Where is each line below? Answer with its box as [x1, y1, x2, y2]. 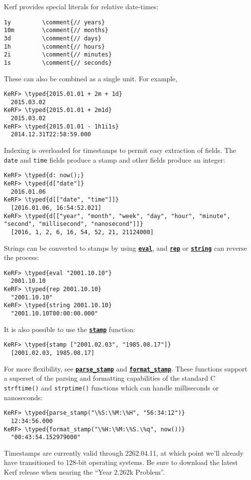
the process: [4, 252, 39, 262]
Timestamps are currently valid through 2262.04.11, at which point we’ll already [4, 447, 244, 458]
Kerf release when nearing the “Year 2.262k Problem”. [4, 467, 165, 477]
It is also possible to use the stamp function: [4, 324, 135, 334]
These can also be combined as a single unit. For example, [4, 73, 178, 83]
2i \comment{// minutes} [4, 51, 112, 58]
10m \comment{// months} [4, 27, 108, 34]
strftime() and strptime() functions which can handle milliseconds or [4, 382, 219, 392]
